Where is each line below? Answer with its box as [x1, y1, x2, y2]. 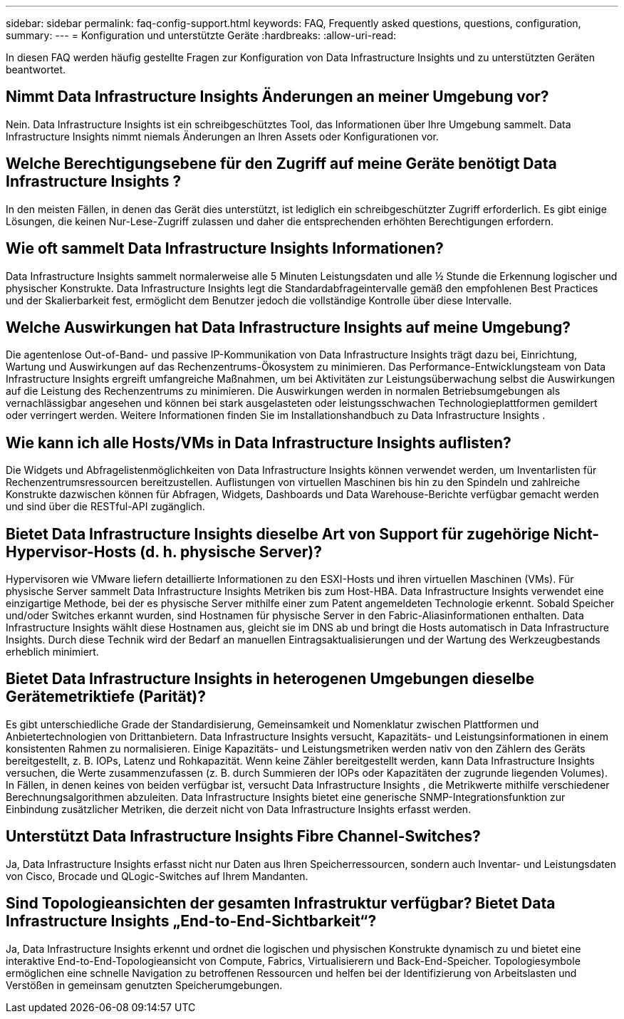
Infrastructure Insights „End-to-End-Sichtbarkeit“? [6, 912, 377, 931]
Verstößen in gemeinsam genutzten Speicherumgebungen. [6, 978, 283, 991]
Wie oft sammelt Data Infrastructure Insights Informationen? [6, 239, 444, 258]
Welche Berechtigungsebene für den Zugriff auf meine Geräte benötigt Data [6, 155, 557, 173]
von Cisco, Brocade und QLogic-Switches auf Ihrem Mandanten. [6, 869, 308, 882]
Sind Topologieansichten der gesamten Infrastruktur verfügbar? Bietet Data [6, 894, 556, 913]
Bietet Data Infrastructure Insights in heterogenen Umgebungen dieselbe [6, 670, 534, 688]
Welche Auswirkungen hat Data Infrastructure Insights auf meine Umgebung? [6, 318, 571, 336]
